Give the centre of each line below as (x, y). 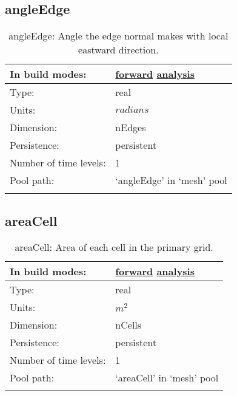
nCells (129, 325)
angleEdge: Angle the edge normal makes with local (118, 36)
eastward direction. (118, 50)
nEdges (131, 128)
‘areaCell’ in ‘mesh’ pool (167, 378)
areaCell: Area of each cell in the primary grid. (114, 247)
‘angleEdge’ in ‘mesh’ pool (171, 180)
